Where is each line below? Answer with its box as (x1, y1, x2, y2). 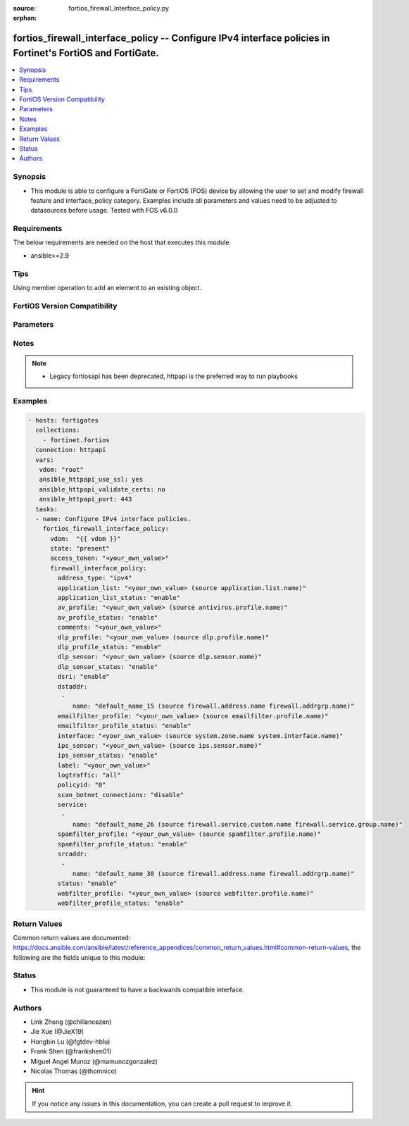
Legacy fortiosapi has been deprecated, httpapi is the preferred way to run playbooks (49, 372, 298, 380)
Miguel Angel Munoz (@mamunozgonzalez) (30, 1057, 158, 1065)
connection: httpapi (35, 446, 106, 454)
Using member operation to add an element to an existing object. (13, 284, 202, 292)
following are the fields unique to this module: (13, 953, 146, 961)
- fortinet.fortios (42, 436, 111, 444)
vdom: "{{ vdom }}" (50, 534, 121, 542)
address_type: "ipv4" (57, 574, 132, 582)
